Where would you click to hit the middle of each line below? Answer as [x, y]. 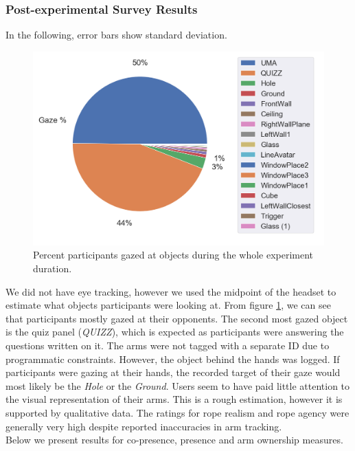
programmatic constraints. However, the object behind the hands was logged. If [173, 359]
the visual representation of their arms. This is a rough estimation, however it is [174, 399]
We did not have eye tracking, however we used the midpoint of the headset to [171, 291]
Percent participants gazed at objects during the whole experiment [173, 255]
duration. [53, 268]
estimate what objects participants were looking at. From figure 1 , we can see [168, 305]
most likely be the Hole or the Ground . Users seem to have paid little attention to [178, 385]
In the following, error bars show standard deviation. [116, 35]
